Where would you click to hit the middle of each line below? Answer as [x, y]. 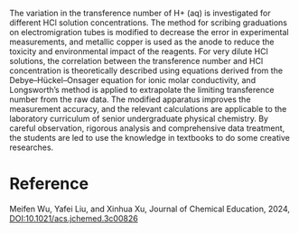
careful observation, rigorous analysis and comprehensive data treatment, [147, 128]
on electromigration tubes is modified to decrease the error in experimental [149, 32]
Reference [49, 184]
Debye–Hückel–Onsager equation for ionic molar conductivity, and [132, 80]
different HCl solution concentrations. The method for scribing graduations [148, 23]
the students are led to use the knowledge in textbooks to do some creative [150, 138]
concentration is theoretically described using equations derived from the [146, 70]
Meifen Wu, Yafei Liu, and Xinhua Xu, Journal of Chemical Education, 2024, [150, 209]
